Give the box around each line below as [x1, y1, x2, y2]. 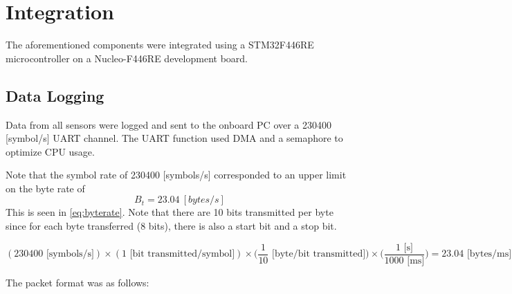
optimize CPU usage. [6, 144, 95, 158]
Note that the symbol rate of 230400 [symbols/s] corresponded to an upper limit [6, 167, 347, 182]
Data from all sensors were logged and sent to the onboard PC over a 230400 [6, 117, 332, 131]
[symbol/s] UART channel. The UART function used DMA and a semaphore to [6, 131, 343, 145]
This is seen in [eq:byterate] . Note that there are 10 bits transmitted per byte [6, 205, 333, 219]
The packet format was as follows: [6, 275, 149, 289]
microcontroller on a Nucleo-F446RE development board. [6, 50, 248, 65]
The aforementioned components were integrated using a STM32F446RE [6, 37, 314, 52]
